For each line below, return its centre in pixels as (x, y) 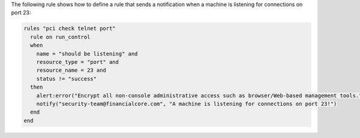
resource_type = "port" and (78, 62)
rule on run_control (60, 37)
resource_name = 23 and (71, 70)
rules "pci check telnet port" (70, 29)
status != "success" (67, 79)
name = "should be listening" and (87, 53)
